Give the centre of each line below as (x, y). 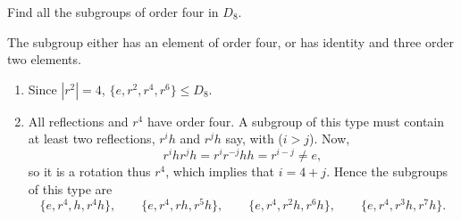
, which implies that (220, 171)
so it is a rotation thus (89, 171)
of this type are (70, 188)
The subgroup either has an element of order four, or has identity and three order (230, 41)
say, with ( (254, 139)
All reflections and (78, 121)
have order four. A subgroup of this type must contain (296, 121)
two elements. (44, 59)
